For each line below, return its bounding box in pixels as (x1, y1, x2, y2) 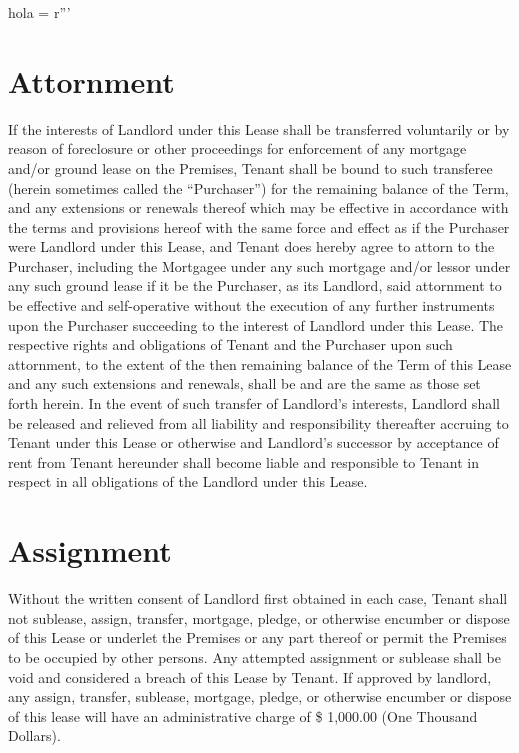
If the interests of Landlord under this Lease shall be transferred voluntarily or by (8, 118, 510, 139)
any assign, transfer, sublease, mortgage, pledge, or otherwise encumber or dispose (8, 686, 512, 707)
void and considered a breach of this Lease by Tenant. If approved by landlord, (8, 666, 492, 687)
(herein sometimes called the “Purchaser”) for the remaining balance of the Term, (8, 177, 509, 198)
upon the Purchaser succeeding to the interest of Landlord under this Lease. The (8, 314, 504, 335)
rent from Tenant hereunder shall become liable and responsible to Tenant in (8, 451, 480, 472)
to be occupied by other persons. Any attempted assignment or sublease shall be (8, 646, 501, 667)
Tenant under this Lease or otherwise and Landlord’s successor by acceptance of (8, 432, 499, 453)
